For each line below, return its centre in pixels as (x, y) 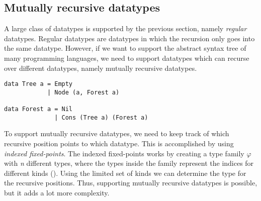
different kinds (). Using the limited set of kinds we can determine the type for (125, 173)
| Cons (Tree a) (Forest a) (101, 117)
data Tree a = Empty (38, 84)
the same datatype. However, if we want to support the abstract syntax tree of (125, 48)
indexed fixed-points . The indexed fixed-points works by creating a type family (124, 153)
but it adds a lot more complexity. (57, 193)
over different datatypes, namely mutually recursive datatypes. (101, 68)
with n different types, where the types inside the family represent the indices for (129, 163)
